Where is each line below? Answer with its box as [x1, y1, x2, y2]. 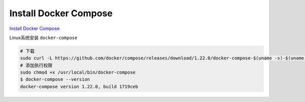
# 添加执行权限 [20, 62, 53, 68]
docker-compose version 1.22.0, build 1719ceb [20, 84, 138, 89]
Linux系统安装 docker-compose [9, 35, 78, 41]
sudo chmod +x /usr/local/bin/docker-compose [20, 70, 136, 76]
